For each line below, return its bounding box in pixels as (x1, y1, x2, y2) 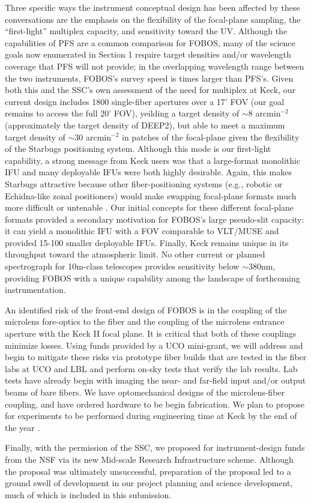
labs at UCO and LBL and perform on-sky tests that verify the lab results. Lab (5, 362, 298, 375)
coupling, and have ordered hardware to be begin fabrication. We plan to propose (5, 397, 304, 410)
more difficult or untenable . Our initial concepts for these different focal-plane (5, 201, 294, 214)
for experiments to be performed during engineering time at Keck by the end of (5, 409, 297, 422)
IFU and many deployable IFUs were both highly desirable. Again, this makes (5, 166, 292, 178)
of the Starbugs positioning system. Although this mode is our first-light (5, 142, 271, 155)
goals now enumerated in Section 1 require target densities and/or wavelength (5, 48, 291, 61)
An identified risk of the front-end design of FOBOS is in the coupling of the (5, 303, 287, 316)
